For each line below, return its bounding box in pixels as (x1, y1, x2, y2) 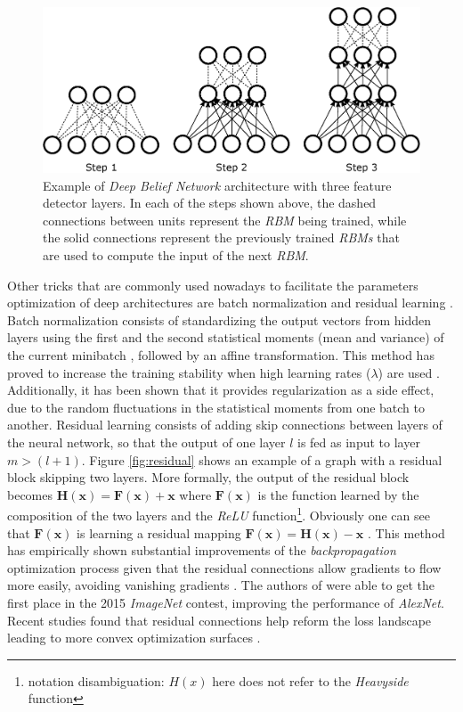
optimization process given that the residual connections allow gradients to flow (7, 558, 442, 577)
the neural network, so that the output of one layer (7, 433, 286, 451)
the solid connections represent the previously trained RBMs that (43, 228, 400, 247)
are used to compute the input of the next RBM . (43, 246, 309, 265)
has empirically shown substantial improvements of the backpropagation (7, 541, 396, 560)
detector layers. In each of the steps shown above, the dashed (43, 193, 377, 212)
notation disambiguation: (28, 671, 165, 690)
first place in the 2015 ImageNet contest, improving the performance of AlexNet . (7, 593, 444, 611)
